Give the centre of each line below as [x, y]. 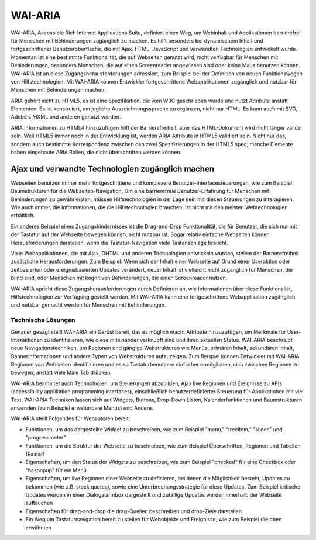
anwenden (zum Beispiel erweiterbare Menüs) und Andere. [82, 408]
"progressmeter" [46, 438]
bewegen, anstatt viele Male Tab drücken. [61, 373]
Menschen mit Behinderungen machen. [58, 90]
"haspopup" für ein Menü [56, 470]
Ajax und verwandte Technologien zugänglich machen [113, 169]
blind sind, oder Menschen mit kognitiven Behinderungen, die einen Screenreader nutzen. [119, 278]
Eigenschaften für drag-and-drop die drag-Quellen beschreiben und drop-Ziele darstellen [134, 511]
